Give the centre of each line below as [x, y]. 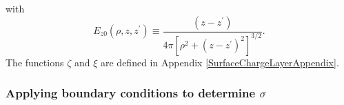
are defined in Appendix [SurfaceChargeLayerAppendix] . [220, 62]
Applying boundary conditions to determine [131, 93]
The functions [35, 62]
